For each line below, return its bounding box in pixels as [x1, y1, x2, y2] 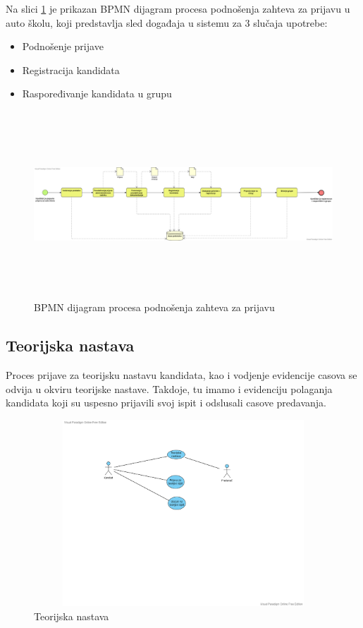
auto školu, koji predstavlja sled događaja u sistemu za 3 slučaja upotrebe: [6, 15, 328, 30]
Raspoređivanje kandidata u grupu [22, 86, 172, 101]
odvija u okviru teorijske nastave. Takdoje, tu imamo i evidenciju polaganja [6, 381, 333, 396]
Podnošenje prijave [22, 39, 104, 54]
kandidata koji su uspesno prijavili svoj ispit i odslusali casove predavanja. [6, 395, 326, 410]
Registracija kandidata [22, 62, 120, 77]
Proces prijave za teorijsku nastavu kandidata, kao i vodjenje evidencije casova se [6, 367, 357, 382]
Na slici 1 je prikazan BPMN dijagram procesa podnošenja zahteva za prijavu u [6, 1, 350, 16]
